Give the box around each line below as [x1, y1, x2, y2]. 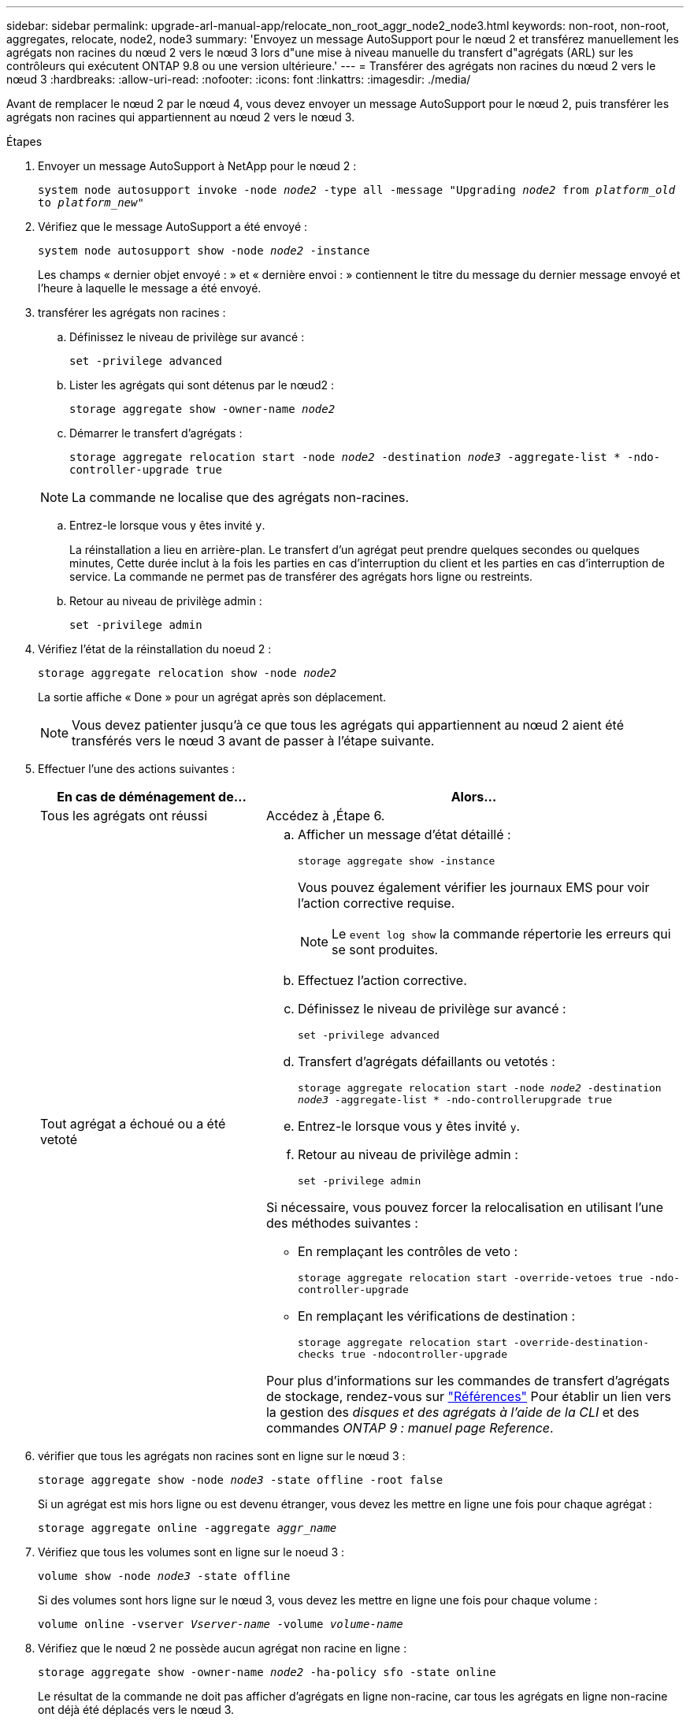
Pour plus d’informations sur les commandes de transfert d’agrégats [265, 1373, 670, 1388]
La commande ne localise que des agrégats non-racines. [72, 489, 410, 505]
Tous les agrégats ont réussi [40, 808, 208, 823]
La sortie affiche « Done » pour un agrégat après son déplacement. [38, 690, 387, 704]
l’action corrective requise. [297, 895, 455, 911]
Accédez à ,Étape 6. [265, 808, 385, 823]
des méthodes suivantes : [265, 1215, 418, 1231]
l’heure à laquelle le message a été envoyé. [38, 281, 262, 295]
